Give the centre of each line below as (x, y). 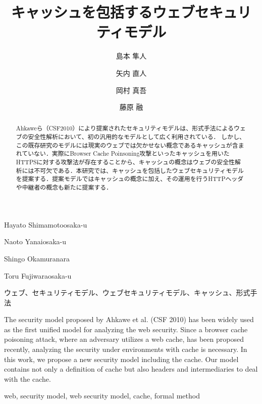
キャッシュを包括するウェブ (103, 12)
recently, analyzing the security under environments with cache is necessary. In (126, 349)
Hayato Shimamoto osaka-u (46, 224)
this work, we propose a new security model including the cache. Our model (121, 359)
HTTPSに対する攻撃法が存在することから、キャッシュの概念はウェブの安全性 (125, 162)
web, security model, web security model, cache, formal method (102, 396)
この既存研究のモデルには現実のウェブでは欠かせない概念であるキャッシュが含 (127, 145)
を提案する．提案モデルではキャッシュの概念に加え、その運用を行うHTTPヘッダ (130, 179)
